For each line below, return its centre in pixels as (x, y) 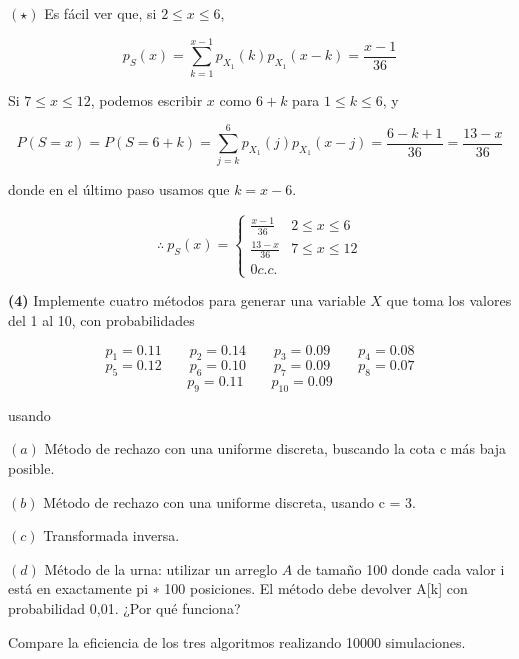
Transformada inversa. (111, 535)
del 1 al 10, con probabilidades (101, 319)
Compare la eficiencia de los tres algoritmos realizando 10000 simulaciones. (237, 641)
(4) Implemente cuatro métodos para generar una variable (187, 300)
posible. (31, 468)
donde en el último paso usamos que (119, 189)
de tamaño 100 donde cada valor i (400, 568)
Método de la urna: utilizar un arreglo (161, 568)
